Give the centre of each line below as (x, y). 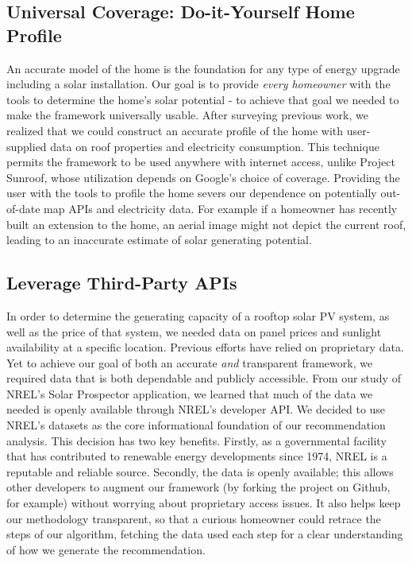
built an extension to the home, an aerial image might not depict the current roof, (206, 224)
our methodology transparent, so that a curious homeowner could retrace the (194, 518)
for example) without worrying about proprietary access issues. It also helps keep (204, 503)
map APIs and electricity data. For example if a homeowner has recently (221, 208)
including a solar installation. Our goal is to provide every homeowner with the (198, 84)
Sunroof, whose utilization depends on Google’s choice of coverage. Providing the (203, 177)
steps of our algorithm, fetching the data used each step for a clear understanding (205, 534)
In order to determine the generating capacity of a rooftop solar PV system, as (198, 315)
